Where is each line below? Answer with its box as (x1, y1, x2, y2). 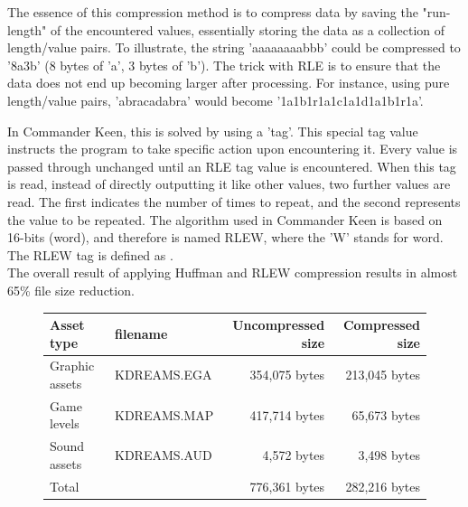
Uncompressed (232, 315, 325, 333)
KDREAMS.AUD (115, 446, 212, 465)
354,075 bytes (249, 365, 325, 384)
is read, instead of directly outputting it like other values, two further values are (7, 174, 451, 193)
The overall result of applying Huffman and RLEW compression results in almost (7, 263, 458, 282)
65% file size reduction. (7, 280, 135, 299)
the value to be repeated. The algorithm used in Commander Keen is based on (7, 210, 443, 229)
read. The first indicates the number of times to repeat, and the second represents (7, 192, 461, 211)
